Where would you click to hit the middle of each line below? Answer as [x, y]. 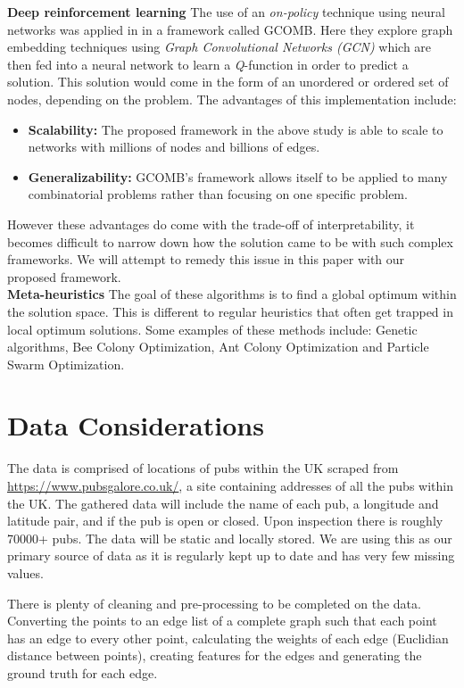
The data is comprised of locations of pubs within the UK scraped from [203, 468]
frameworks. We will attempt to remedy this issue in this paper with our [206, 259]
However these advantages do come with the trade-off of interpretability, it [211, 224]
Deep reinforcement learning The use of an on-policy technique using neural [226, 12]
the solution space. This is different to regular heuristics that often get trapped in [230, 311]
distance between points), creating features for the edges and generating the [215, 655]
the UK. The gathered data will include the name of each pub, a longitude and [223, 503]
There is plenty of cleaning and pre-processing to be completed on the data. [214, 603]
